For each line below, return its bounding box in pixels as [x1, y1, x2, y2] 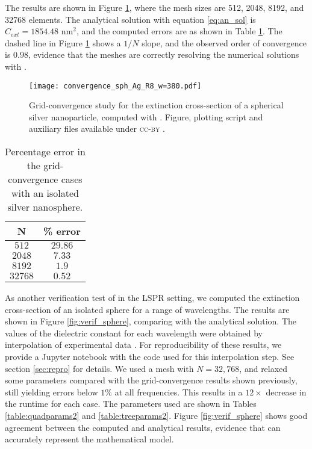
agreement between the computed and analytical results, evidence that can [5, 421, 281, 433]
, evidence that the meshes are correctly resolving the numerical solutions [28, 48, 299, 61]
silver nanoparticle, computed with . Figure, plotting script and [29, 110, 263, 123]
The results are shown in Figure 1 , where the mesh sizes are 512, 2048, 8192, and [5, 1, 304, 13]
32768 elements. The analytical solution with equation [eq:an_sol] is [5, 13, 256, 25]
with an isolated [11, 186, 79, 200]
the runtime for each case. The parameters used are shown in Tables [5, 397, 257, 410]
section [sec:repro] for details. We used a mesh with [5, 362, 194, 374]
